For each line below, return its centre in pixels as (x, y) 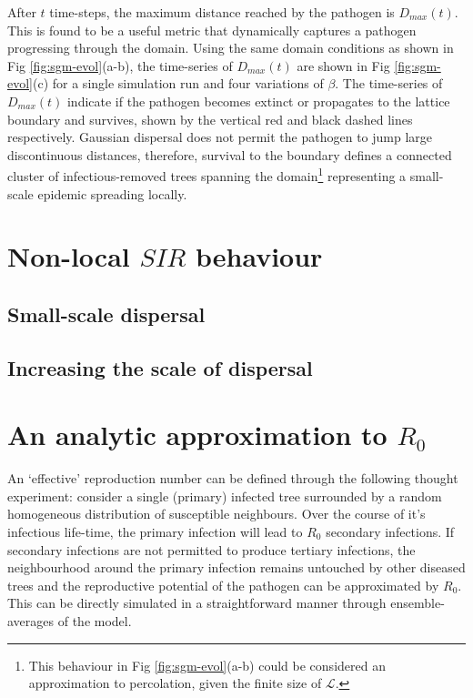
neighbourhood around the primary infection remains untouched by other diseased (236, 567)
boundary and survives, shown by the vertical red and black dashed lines (210, 119)
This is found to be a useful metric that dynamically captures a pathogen (212, 30)
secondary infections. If (390, 532)
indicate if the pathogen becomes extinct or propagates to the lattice (258, 101)
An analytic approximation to (197, 435)
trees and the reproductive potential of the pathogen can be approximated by (223, 585)
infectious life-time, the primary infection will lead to (155, 532)
